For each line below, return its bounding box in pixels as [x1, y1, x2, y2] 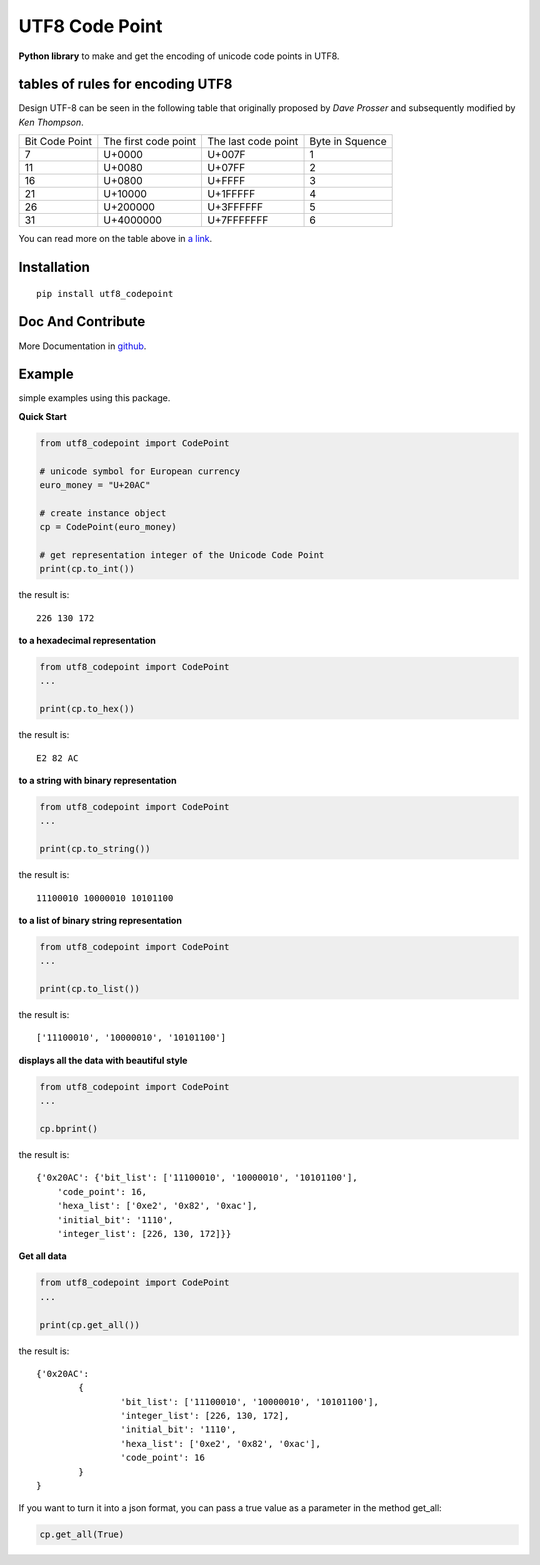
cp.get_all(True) [39, 1529, 125, 1540]
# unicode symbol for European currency [39, 465, 240, 477]
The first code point [103, 135, 197, 149]
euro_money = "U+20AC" [39, 480, 151, 490]
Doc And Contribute [18, 313, 146, 330]
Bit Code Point [24, 135, 93, 149]
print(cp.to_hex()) [39, 703, 135, 715]
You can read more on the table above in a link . [18, 233, 213, 245]
